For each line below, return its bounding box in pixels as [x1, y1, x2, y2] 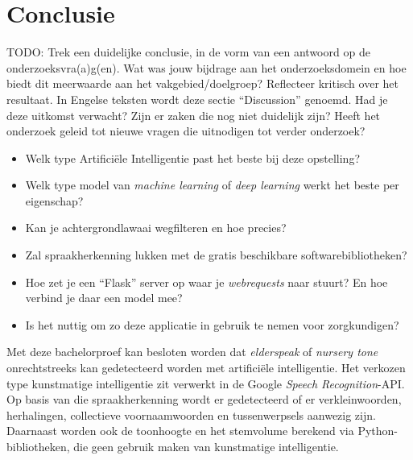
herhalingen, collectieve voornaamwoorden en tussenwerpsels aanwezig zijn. [6, 406, 376, 423]
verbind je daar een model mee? [25, 289, 183, 306]
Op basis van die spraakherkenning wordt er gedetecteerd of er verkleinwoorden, [6, 391, 402, 408]
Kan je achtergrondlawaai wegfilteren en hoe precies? [25, 219, 287, 236]
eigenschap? [25, 192, 84, 209]
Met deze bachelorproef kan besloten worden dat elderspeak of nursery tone [6, 343, 378, 360]
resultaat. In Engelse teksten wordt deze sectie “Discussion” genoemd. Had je [6, 90, 388, 107]
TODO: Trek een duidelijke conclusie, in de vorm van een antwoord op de [6, 44, 370, 60]
